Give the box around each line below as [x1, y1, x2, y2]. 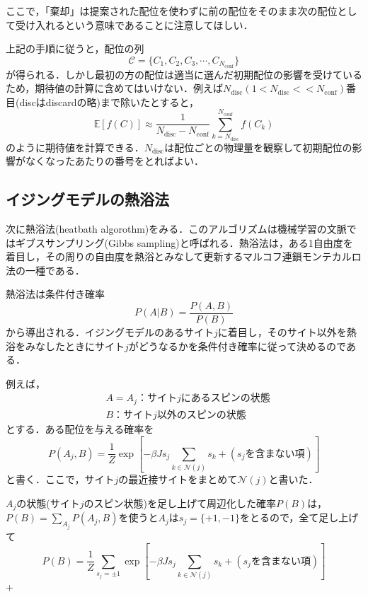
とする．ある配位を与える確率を [6, 421, 154, 436]
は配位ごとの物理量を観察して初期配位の [164, 139, 352, 154]
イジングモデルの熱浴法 [6, 188, 169, 210]
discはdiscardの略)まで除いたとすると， [19, 94, 199, 109]
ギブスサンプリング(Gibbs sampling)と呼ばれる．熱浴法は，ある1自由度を [15, 235, 353, 250]
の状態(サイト [16, 495, 80, 510]
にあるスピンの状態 [180, 393, 270, 404]
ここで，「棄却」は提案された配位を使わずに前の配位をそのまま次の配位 [6, 4, 338, 18]
